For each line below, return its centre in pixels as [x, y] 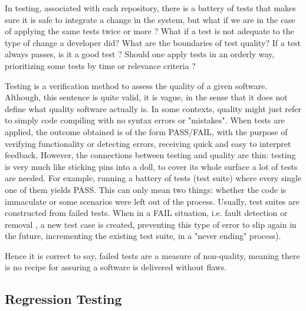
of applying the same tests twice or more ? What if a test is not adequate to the [149, 31]
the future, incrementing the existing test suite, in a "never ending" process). [143, 236]
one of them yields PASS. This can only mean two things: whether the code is [146, 189]
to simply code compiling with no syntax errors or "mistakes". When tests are [145, 120]
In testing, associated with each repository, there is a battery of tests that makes [150, 8]
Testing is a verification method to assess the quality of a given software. [136, 85]
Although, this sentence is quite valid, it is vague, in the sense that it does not [146, 97]
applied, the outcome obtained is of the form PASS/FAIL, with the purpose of [146, 131]
